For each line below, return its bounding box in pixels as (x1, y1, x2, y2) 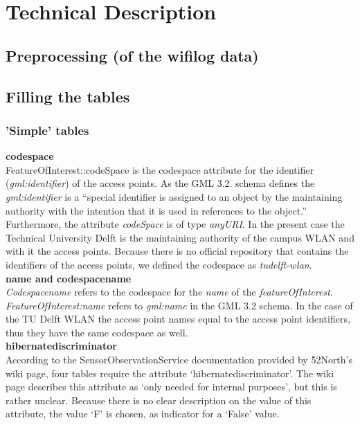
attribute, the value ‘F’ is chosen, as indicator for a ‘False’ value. (6, 406, 280, 421)
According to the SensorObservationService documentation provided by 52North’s (6, 352, 353, 367)
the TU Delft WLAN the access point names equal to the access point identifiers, (6, 311, 350, 326)
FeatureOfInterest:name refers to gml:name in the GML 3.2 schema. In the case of (6, 298, 353, 312)
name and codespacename (6, 271, 132, 285)
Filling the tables (6, 85, 130, 107)
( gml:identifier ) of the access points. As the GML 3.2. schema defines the (6, 176, 315, 190)
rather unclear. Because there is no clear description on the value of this (6, 392, 312, 407)
